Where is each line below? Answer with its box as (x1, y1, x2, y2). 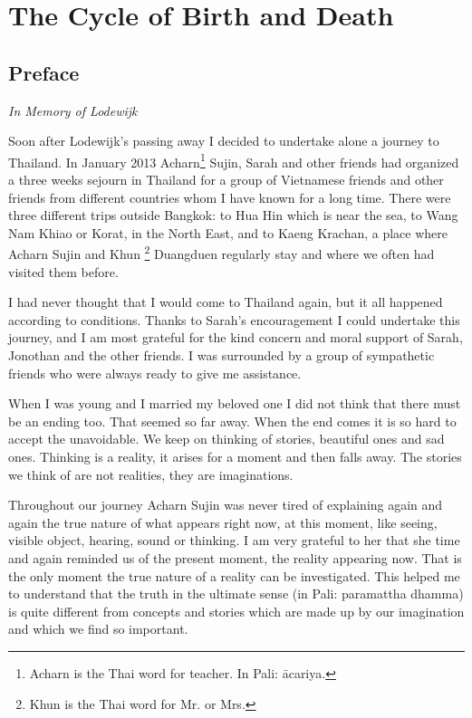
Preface (8, 58, 80, 86)
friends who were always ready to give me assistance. (8, 363, 302, 382)
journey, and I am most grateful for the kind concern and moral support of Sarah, (8, 328, 463, 347)
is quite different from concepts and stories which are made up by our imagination (8, 601, 465, 620)
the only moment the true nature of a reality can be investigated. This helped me (8, 566, 460, 585)
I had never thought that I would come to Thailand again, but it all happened (8, 292, 443, 311)
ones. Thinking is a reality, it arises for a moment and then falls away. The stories (8, 446, 462, 465)
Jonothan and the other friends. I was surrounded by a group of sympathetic (8, 346, 435, 365)
